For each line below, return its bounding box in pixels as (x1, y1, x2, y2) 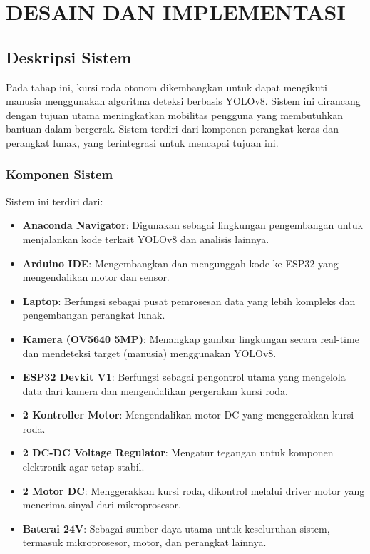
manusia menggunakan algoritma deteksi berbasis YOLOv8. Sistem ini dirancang (6, 93, 361, 108)
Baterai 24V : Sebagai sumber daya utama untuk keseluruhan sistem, (22, 520, 330, 535)
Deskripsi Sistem (6, 46, 132, 68)
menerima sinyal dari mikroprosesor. (22, 497, 181, 512)
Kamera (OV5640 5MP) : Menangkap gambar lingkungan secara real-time (22, 331, 359, 346)
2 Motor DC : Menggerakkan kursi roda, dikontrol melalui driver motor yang (22, 483, 365, 498)
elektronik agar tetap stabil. (22, 459, 145, 474)
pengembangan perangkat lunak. (22, 307, 165, 322)
